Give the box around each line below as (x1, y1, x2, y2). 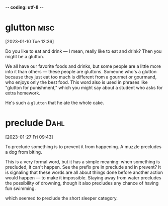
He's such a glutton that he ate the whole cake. (5, 99, 104, 106)
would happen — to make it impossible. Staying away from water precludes (5, 174, 162, 180)
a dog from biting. (5, 149, 42, 155)
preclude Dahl (5, 118, 65, 129)
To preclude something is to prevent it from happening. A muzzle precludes (5, 143, 162, 150)
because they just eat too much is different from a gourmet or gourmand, (5, 74, 157, 80)
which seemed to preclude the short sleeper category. (5, 195, 118, 201)
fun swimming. (5, 185, 36, 191)
